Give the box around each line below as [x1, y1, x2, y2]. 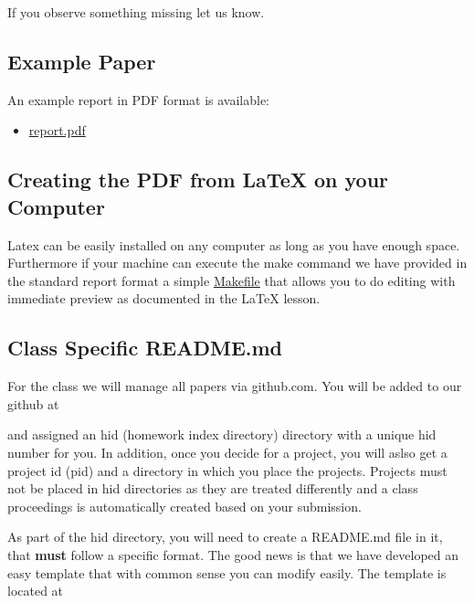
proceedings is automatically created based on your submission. [7, 496, 362, 515]
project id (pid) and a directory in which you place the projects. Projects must [7, 460, 448, 480]
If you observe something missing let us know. [7, 3, 265, 21]
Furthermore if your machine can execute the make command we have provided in [7, 253, 468, 272]
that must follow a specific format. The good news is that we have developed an [7, 545, 459, 564]
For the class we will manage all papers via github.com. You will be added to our [7, 376, 462, 396]
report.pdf [28, 121, 86, 140]
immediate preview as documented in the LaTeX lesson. [7, 289, 321, 308]
